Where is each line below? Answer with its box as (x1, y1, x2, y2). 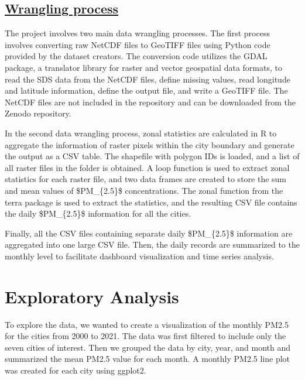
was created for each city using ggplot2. (5, 364, 146, 376)
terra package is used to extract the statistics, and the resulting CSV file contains (5, 196, 297, 208)
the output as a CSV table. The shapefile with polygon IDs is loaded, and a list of (5, 150, 300, 162)
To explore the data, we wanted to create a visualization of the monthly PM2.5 (5, 318, 289, 330)
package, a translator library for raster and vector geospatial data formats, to (5, 61, 282, 73)
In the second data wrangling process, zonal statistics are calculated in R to (5, 126, 277, 139)
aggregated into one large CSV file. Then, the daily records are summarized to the (5, 238, 300, 251)
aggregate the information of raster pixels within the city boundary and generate (5, 138, 294, 150)
